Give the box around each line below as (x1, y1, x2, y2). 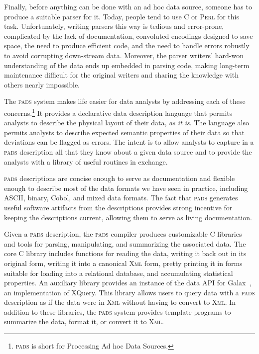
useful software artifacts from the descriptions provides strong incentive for (4, 202, 233, 212)
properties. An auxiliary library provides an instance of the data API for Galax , (4, 277, 252, 288)
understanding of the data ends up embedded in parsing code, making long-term (4, 60, 250, 70)
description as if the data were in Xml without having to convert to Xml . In (4, 297, 236, 307)
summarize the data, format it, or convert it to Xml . (4, 316, 164, 327)
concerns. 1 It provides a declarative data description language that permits (4, 106, 233, 118)
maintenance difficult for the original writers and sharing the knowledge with (4, 70, 239, 80)
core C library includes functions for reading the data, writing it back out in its (4, 248, 247, 259)
